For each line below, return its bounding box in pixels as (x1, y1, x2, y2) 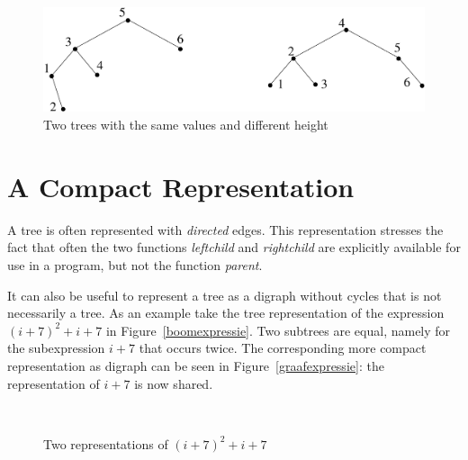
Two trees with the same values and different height (43, 115, 328, 134)
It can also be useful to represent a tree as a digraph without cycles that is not (7, 285, 442, 304)
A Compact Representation (7, 167, 355, 204)
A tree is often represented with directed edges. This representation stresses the (7, 220, 444, 239)
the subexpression (7, 338, 105, 357)
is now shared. (134, 374, 213, 392)
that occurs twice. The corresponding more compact (139, 338, 427, 357)
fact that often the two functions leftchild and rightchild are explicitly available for (7, 238, 461, 257)
